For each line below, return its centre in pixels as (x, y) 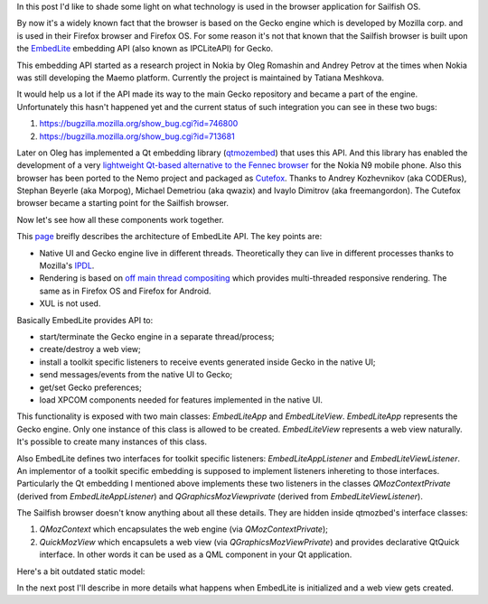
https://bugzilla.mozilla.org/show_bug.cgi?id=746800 (139, 124)
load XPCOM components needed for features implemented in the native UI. (181, 400)
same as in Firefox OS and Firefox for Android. (125, 291)
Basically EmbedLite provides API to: (85, 320)
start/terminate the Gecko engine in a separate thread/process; (157, 336)
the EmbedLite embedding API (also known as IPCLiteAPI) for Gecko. (145, 49)
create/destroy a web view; (90, 349)
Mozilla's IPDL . (67, 265)
